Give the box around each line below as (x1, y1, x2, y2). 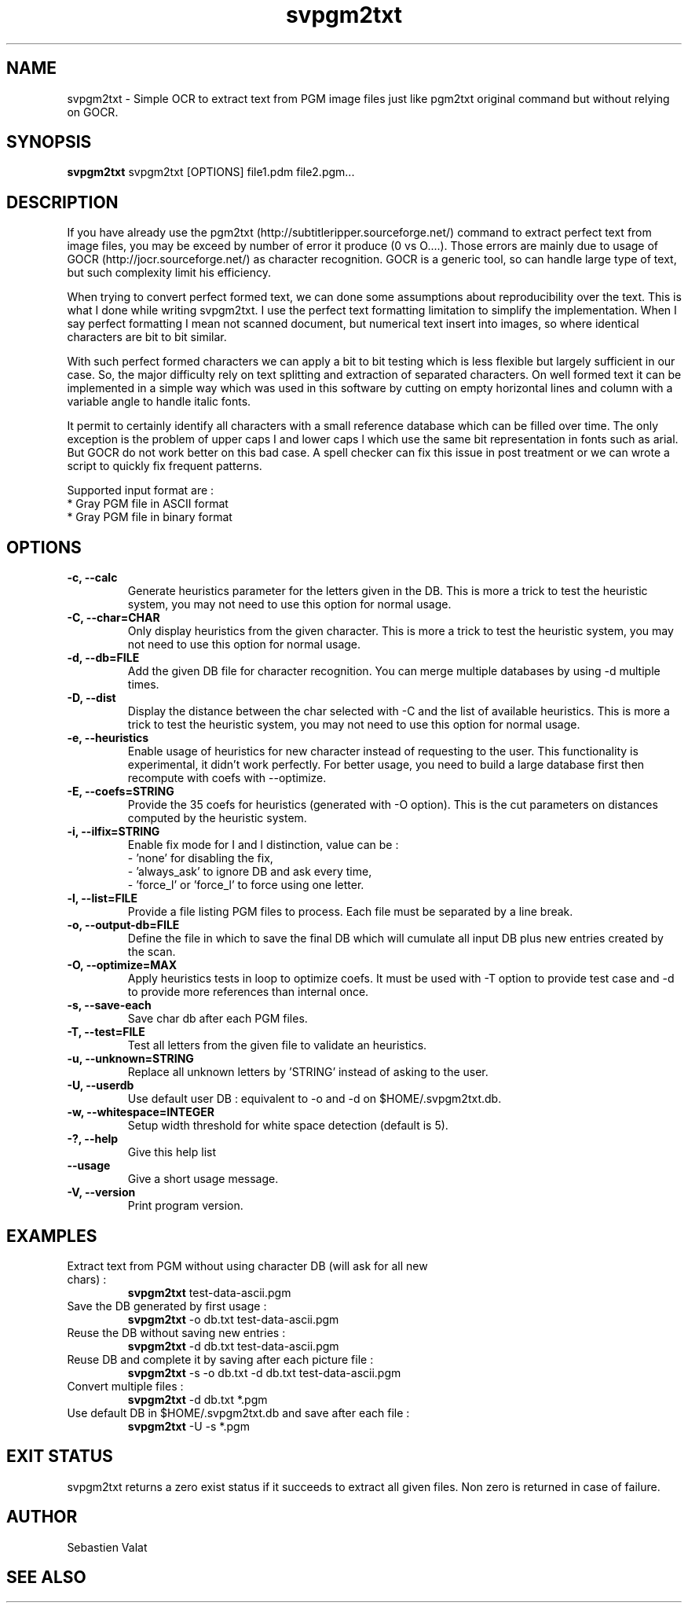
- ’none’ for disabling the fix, (127, 851, 273, 865)
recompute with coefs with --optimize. (127, 771, 327, 785)
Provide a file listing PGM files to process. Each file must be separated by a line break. (127, 905, 573, 919)
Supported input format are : (67, 483, 214, 498)
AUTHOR (6, 1507, 78, 1527)
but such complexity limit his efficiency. (67, 266, 271, 280)
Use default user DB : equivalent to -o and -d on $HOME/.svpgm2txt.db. (127, 1092, 502, 1106)
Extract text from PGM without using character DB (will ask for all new (67, 1258, 428, 1273)
